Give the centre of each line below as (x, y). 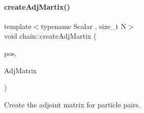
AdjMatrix (21, 70)
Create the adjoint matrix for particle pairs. (72, 104)
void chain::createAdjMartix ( (50, 36)
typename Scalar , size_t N (84, 26)
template (18, 26)
